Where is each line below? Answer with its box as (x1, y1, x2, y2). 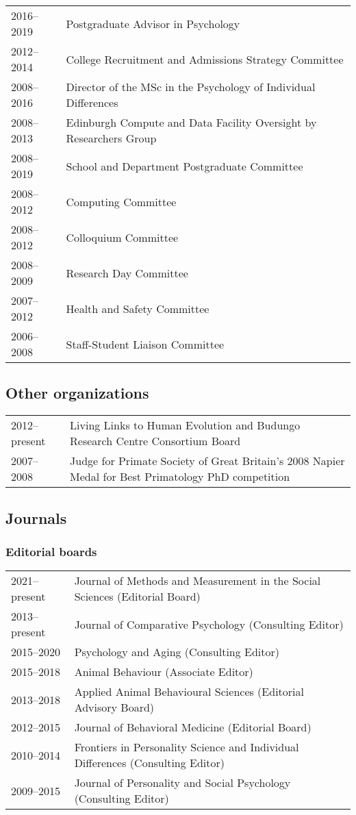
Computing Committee (66, 193, 177, 210)
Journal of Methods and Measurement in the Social (74, 573, 321, 589)
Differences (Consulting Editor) (74, 755, 225, 771)
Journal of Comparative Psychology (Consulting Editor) (74, 616, 344, 632)
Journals (5, 507, 67, 528)
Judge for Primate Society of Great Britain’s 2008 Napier (70, 453, 345, 469)
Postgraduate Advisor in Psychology (66, 15, 240, 32)
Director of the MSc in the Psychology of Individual (66, 79, 316, 95)
